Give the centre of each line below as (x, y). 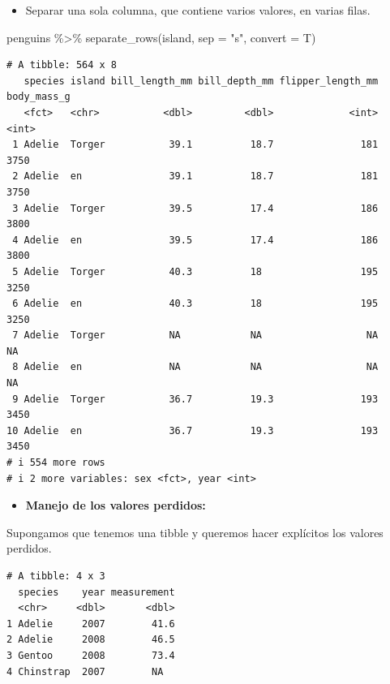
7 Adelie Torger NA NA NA (195, 336)
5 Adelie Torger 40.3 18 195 (195, 271)
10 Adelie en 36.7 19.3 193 (193, 430)
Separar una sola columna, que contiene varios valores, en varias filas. (198, 10)
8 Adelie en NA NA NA (195, 367)
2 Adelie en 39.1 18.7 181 (195, 176)
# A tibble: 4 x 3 (56, 576)
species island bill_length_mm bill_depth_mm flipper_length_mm (201, 81)
